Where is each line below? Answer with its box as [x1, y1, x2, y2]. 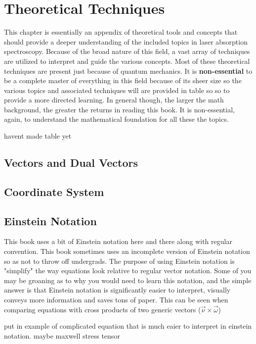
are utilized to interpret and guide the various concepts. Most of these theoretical [4, 55, 250, 66]
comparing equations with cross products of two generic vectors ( [4, 304, 201, 314]
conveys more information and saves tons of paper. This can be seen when [4, 294, 228, 304]
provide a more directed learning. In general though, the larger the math [4, 95, 224, 105]
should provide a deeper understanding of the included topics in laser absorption [4, 36, 248, 47]
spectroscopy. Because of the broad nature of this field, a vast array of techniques [4, 46, 250, 56]
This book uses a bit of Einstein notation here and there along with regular [4, 236, 232, 246]
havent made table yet [4, 131, 72, 141]
